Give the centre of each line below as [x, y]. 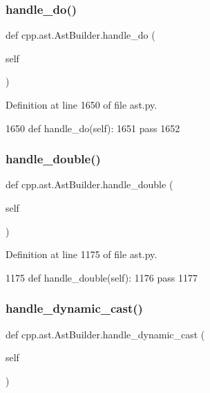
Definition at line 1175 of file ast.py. [82, 254]
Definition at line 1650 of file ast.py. [82, 104]
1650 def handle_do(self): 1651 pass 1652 [93, 128]
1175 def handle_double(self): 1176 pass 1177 [102, 277]
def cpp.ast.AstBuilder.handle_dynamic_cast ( [105, 334]
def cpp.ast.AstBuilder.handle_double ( [89, 184]
